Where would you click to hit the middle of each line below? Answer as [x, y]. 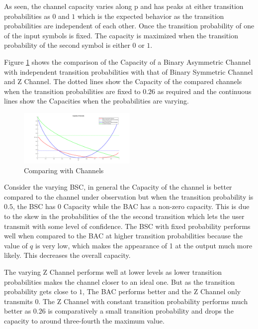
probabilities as [27, 16]
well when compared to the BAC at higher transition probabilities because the [124, 236]
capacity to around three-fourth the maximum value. [84, 320]
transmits [18, 301]
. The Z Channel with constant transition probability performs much [143, 301]
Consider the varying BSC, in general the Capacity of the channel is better [118, 187]
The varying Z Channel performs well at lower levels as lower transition [113, 272]
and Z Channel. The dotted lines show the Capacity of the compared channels [123, 81]
